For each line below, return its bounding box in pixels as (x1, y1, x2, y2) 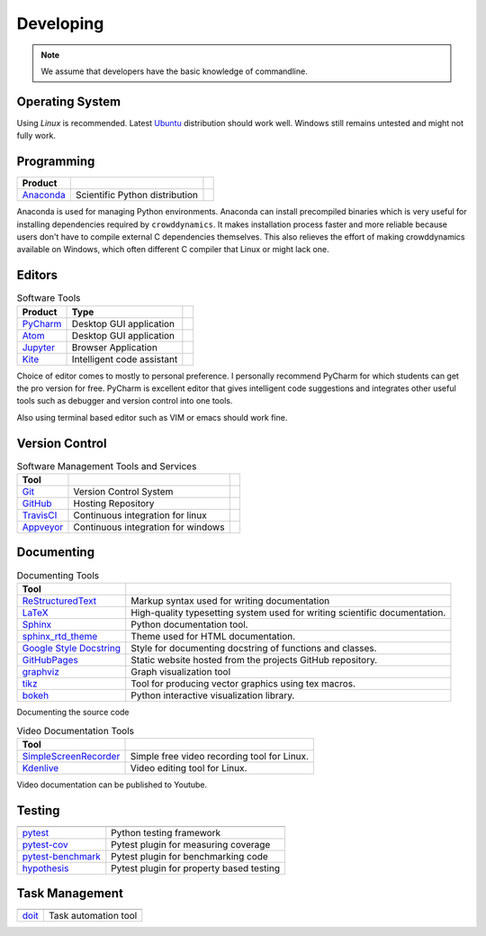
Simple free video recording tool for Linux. (130, 750, 310, 762)
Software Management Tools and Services (16, 459, 197, 472)
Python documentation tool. (130, 618, 248, 631)
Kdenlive (22, 761, 59, 774)
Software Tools (16, 292, 81, 304)
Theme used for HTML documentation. (130, 630, 296, 642)
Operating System (16, 94, 121, 109)
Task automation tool (48, 910, 138, 922)
